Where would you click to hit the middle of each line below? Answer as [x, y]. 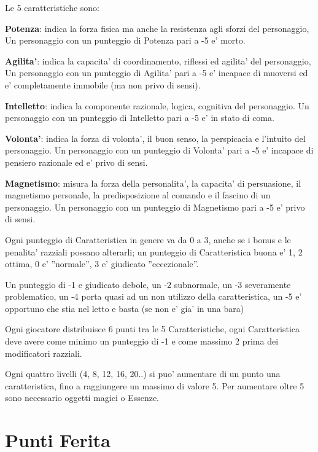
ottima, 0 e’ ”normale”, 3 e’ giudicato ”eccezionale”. [102, 264]
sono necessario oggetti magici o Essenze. [82, 398]
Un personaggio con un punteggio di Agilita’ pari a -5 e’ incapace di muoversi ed [157, 73]
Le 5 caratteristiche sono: [52, 7]
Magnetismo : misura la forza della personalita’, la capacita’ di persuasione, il [153, 183]
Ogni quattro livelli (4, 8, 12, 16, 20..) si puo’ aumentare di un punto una [143, 374]
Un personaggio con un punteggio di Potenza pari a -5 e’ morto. [125, 40]
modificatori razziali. [44, 353]
